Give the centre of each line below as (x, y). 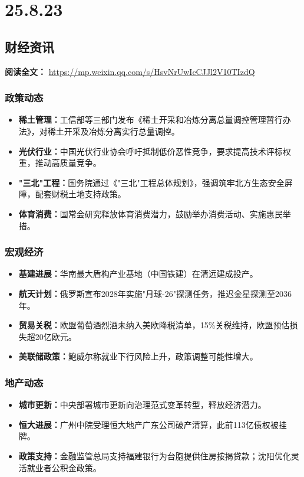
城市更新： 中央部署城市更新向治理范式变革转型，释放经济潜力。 (142, 405)
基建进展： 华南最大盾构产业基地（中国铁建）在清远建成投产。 (138, 274)
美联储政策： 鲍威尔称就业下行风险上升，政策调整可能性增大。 (138, 356)
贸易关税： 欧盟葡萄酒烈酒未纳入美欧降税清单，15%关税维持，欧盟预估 (154, 325)
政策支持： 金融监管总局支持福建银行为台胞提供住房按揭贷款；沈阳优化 (155, 455)
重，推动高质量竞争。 (60, 163)
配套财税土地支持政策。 (80, 194)
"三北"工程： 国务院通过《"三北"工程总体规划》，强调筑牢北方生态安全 (151, 182)
